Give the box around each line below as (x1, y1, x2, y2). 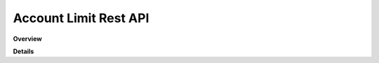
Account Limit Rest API (13, 10, 149, 26)
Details (13, 47, 34, 55)
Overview (13, 35, 42, 43)
